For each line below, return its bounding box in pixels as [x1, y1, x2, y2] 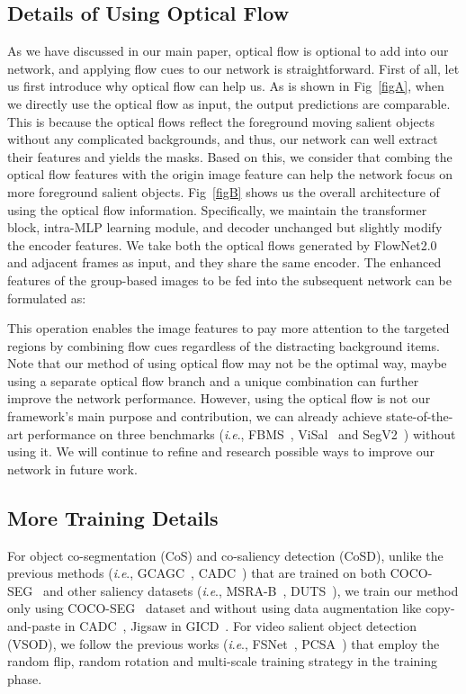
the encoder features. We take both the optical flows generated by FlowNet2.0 [7, 235, 437, 254]
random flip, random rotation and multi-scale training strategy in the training [7, 652, 438, 671]
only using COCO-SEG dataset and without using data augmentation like [7, 599, 422, 617]
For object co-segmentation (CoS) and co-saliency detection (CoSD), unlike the [7, 545, 444, 564]
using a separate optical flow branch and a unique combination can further [7, 371, 419, 390]
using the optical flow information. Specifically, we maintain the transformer [7, 200, 427, 219]
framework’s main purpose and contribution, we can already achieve [7, 407, 382, 426]
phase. [7, 669, 42, 688]
